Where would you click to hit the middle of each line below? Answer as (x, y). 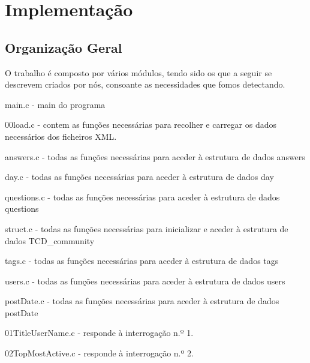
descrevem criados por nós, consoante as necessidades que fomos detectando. (145, 84)
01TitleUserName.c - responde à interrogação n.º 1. (99, 333)
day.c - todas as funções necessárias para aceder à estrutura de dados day (139, 177)
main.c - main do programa (55, 104)
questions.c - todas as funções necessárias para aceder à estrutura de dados (142, 196)
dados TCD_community (50, 240)
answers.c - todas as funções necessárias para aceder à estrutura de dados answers (155, 156)
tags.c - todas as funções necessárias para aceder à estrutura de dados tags (142, 261)
